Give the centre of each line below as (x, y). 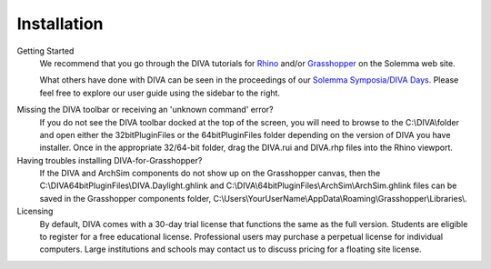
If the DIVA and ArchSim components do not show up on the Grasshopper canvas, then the (210, 174)
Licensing (35, 211)
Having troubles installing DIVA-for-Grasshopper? (110, 160)
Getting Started (45, 51)
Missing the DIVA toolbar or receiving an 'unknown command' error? (145, 110)
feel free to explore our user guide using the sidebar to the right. (160, 93)
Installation (60, 24)
